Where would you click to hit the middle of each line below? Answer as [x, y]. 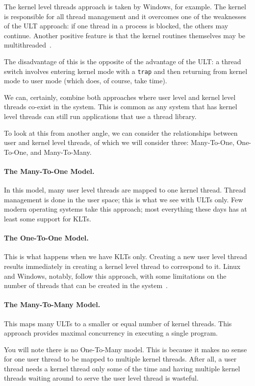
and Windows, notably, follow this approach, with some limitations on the [115, 276]
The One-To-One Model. [46, 238]
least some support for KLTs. [48, 218]
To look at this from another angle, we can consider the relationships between [121, 133]
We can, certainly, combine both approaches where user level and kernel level [120, 97]
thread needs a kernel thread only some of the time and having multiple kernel [122, 368]
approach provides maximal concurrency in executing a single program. [111, 333]
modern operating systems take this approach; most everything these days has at [126, 209]
